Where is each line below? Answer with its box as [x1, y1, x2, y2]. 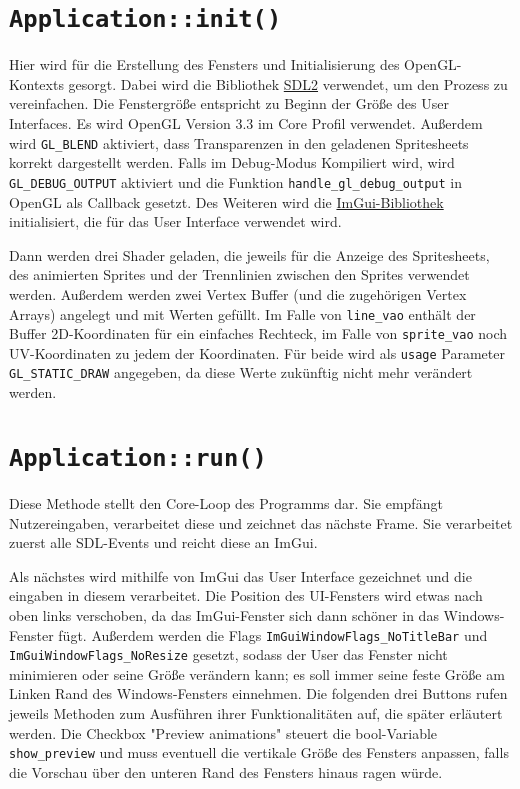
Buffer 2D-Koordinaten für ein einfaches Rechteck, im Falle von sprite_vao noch [9, 323, 507, 344]
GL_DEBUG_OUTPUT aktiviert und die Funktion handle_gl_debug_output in [9, 171, 463, 192]
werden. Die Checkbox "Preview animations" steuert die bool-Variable [9, 722, 438, 743]
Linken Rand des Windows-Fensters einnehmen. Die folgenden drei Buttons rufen [9, 683, 508, 704]
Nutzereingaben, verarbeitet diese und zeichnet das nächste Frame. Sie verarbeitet [9, 512, 513, 533]
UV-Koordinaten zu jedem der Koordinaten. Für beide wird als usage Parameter [9, 342, 505, 363]
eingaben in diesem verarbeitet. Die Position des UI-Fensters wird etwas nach [9, 585, 483, 606]
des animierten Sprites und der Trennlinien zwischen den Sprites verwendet [9, 264, 470, 285]
